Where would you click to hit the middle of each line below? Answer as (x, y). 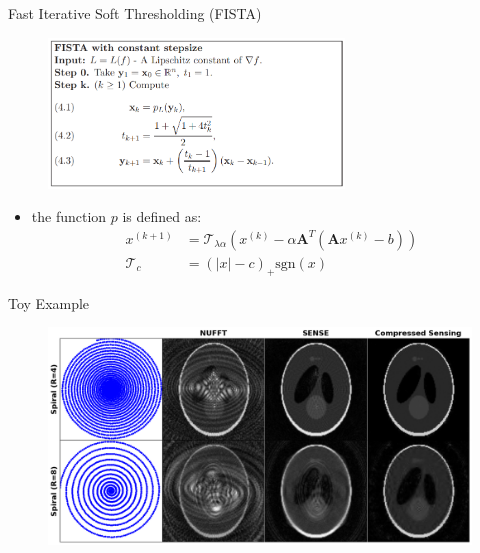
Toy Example (49, 302)
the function (69, 216)
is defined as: (162, 216)
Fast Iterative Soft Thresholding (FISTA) (135, 13)
